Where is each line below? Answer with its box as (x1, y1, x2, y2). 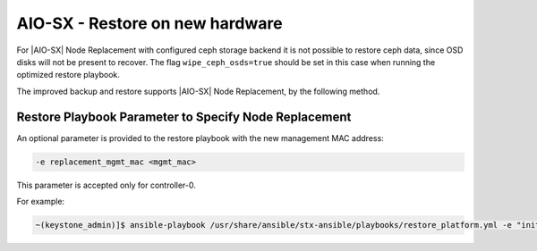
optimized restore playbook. (16, 70, 120, 80)
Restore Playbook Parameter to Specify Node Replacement (16, 109, 352, 124)
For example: (16, 196, 65, 206)
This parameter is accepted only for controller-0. (16, 180, 196, 190)
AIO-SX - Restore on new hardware (16, 13, 283, 33)
